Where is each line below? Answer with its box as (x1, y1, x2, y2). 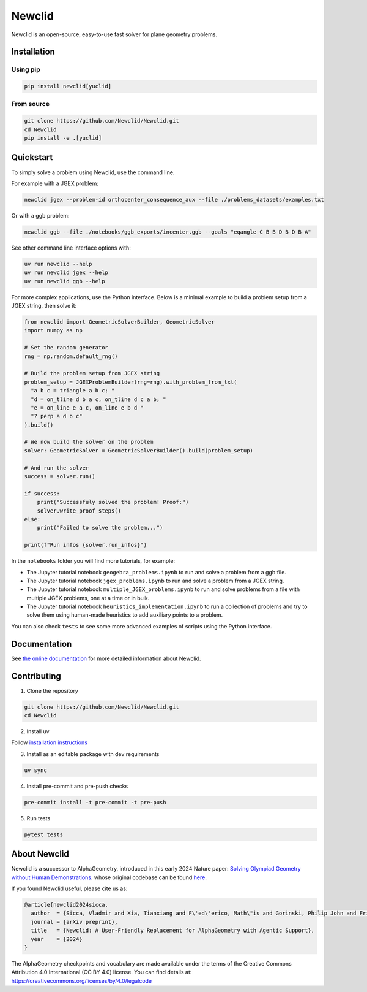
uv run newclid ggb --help (24, 278, 105, 284)
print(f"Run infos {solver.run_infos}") (24, 541, 147, 549)
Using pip (11, 65, 41, 74)
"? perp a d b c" (31, 413, 83, 420)
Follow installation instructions (11, 739, 88, 746)
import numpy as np (24, 327, 83, 334)
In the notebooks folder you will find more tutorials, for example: (11, 557, 176, 565)
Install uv (26, 728, 50, 735)
